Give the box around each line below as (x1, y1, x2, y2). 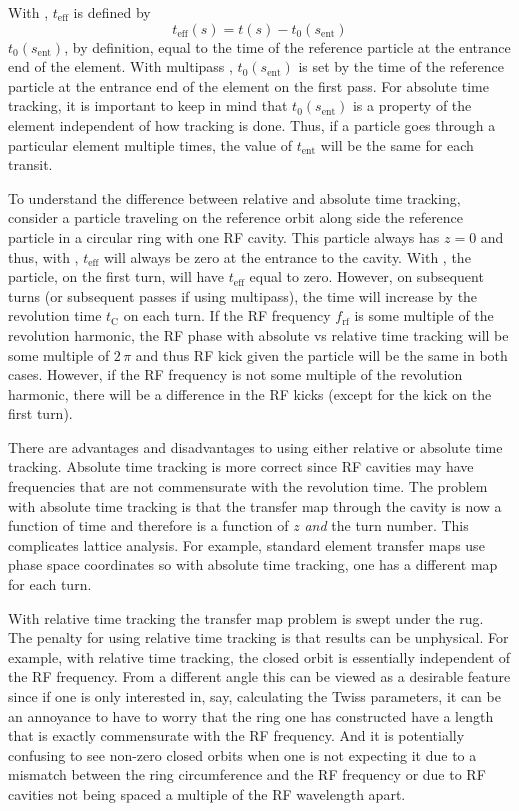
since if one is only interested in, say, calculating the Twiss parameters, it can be (8, 686, 501, 706)
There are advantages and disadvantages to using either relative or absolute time (8, 436, 503, 457)
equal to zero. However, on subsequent (249, 266, 484, 287)
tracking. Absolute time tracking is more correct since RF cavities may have (8, 456, 474, 477)
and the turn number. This (304, 515, 469, 536)
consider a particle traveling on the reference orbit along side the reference (8, 207, 464, 228)
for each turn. (8, 574, 92, 595)
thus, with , (8, 246, 79, 267)
